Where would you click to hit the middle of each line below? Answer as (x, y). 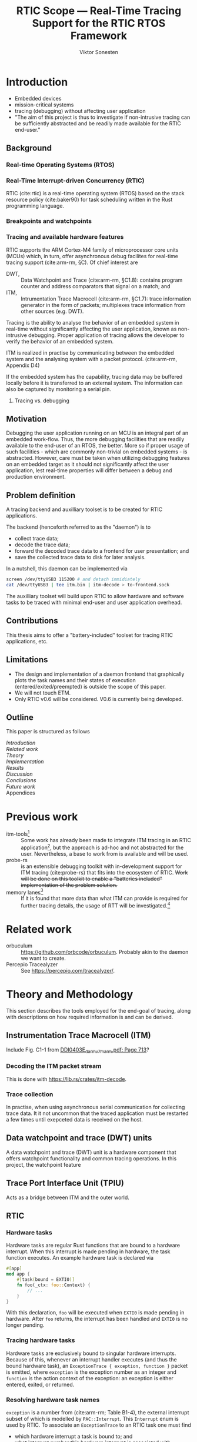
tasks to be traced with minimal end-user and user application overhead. (94, 602)
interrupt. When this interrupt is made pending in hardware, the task (88, 1251)
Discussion (20, 774)
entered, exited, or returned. (40, 1384)
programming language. (35, 206)
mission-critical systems (44, 105)
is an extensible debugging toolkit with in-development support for (101, 866)
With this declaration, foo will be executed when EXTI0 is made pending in (95, 1313)
